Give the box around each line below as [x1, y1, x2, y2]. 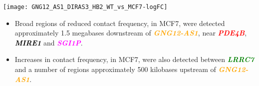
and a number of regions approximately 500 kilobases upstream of [14, 64, 216, 74]
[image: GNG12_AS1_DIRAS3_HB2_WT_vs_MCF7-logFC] [3, 3, 168, 10]
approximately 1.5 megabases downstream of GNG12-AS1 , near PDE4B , [14, 27, 247, 38]
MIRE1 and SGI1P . [14, 37, 83, 47]
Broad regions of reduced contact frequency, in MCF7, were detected [14, 17, 225, 28]
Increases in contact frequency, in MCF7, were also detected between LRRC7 [14, 54, 254, 64]
